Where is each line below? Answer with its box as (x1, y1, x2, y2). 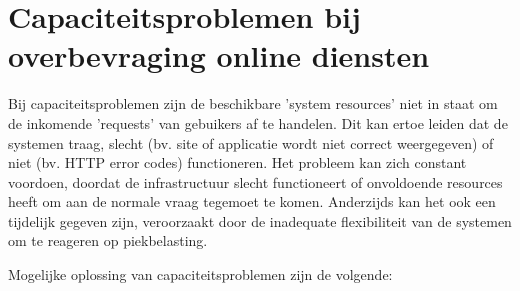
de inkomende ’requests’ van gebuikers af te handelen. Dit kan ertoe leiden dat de (8, 112, 508, 133)
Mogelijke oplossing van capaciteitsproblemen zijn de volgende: (8, 264, 393, 285)
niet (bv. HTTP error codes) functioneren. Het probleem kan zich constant (8, 152, 467, 173)
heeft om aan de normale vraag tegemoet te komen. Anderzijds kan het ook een (8, 191, 496, 212)
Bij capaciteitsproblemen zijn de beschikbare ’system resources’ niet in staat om (8, 93, 498, 114)
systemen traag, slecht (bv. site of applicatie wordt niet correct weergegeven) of (8, 132, 494, 153)
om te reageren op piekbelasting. (8, 230, 208, 251)
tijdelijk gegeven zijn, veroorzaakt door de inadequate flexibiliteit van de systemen (8, 210, 512, 231)
